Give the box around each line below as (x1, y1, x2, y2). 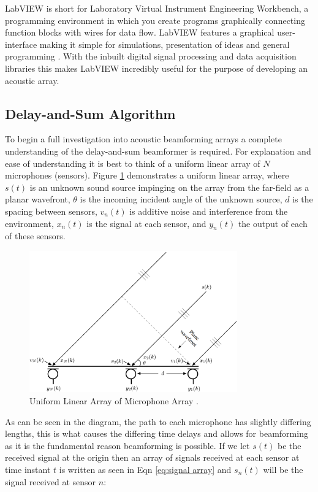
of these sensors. (5, 229, 66, 242)
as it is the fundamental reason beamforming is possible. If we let (5, 439, 250, 452)
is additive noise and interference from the (129, 204, 288, 217)
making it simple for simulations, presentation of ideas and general (39, 37, 290, 50)
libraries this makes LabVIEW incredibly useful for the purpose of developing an (5, 61, 308, 74)
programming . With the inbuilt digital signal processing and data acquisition (5, 50, 297, 63)
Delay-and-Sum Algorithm (5, 104, 176, 123)
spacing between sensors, (5, 204, 97, 217)
